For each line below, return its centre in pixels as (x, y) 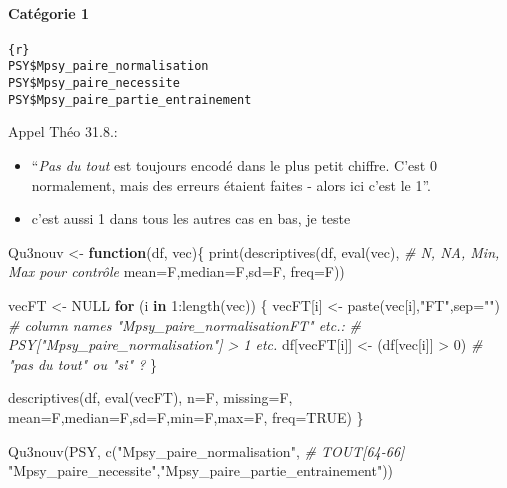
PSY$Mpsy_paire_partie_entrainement (130, 99)
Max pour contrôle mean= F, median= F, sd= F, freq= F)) (176, 271)
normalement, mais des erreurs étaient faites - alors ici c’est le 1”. (231, 184)
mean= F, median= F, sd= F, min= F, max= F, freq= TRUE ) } (186, 416)
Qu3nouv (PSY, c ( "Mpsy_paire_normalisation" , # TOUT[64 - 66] (206, 450)
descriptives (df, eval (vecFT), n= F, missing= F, (150, 397)
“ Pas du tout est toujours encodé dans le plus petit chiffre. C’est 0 (234, 165)
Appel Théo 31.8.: (63, 131)
